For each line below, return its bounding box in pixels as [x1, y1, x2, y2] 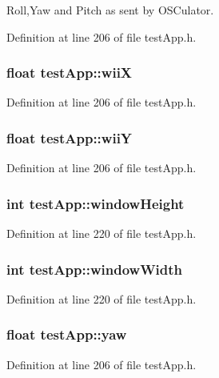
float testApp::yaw [6, 324, 127, 344]
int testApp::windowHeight [6, 193, 185, 213]
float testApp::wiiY [6, 127, 133, 147]
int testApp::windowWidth [6, 259, 183, 279]
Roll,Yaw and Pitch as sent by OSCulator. [6, 2, 214, 18]
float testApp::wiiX [6, 62, 133, 82]
